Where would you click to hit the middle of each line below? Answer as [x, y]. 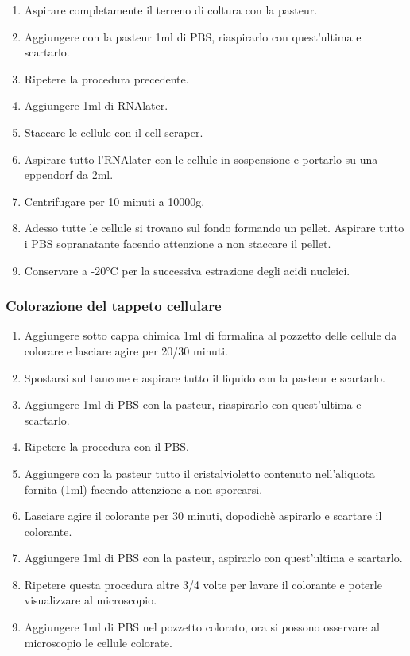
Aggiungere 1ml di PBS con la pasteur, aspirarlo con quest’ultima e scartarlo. [213, 558]
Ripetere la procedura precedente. [106, 78]
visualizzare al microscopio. [91, 600]
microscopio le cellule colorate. [98, 642]
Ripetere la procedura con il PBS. [107, 446]
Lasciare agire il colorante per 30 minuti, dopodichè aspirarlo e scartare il [203, 516]
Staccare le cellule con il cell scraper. [114, 132]
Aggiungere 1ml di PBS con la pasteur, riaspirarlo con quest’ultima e [193, 404]
